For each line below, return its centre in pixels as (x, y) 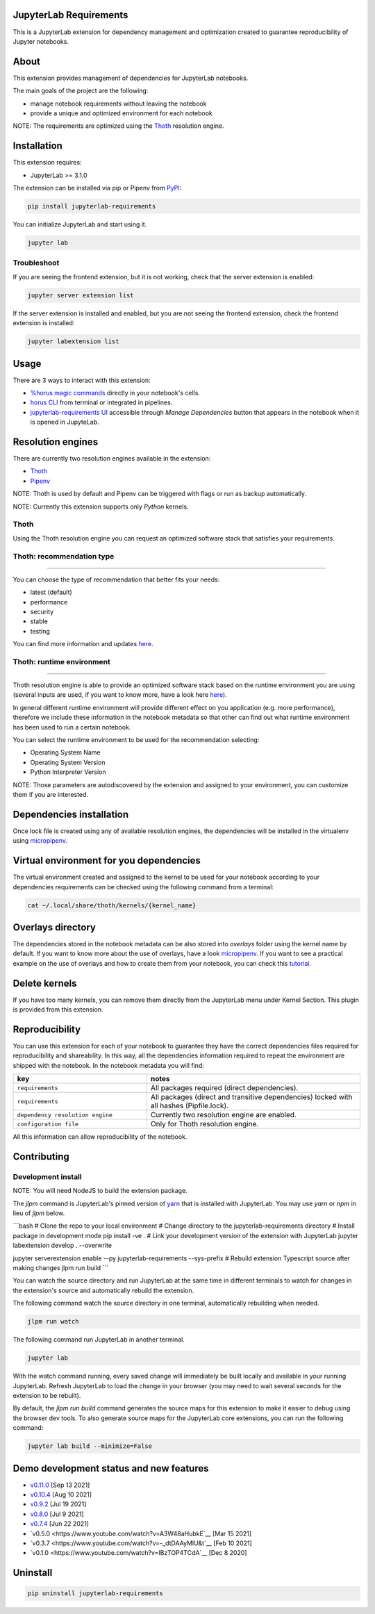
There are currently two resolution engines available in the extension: (112, 459)
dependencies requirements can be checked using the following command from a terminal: (143, 887)
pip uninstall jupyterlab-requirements (95, 1594)
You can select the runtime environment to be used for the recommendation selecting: (136, 739)
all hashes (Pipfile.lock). (190, 1106)
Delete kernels (45, 983)
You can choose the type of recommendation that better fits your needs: (116, 579)
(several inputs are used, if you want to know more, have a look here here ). (120, 695)
